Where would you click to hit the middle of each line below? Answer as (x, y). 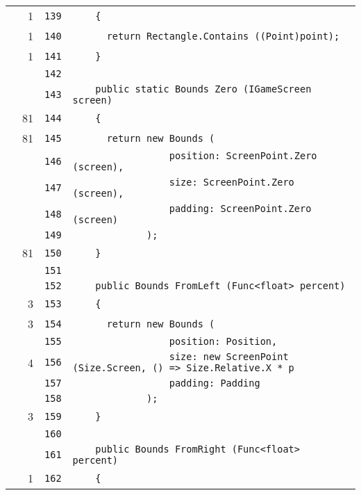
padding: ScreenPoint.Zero (240, 209)
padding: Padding (215, 383)
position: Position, (223, 341)
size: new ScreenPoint (229, 357)
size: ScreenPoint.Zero (232, 182)
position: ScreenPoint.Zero (243, 156)
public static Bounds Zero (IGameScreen (203, 89)
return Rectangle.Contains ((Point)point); (223, 36)
